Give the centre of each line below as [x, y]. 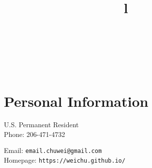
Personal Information [76, 101]
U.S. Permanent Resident [41, 125]
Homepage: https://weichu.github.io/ [65, 160]
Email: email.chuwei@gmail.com [53, 150]
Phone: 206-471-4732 [35, 134]
